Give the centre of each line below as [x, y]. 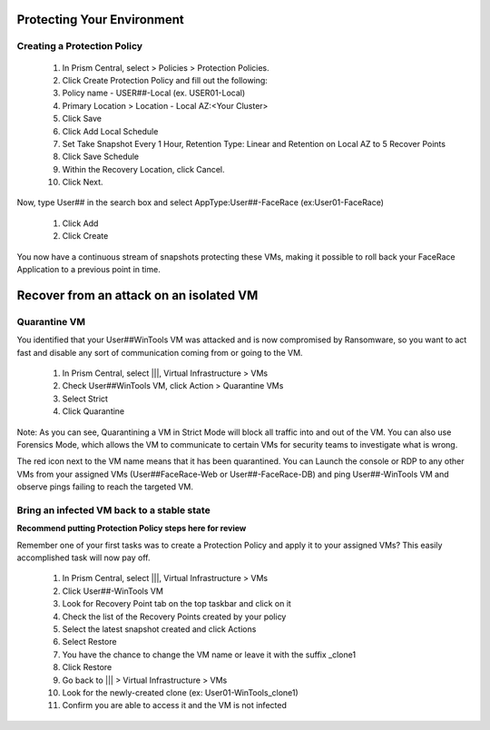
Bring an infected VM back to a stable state [113, 510]
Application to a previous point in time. [88, 270]
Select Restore [89, 642]
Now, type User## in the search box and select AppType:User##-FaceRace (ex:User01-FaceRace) [201, 202]
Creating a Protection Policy [80, 46]
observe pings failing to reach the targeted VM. [105, 487]
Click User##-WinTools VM [113, 591]
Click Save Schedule [101, 157]
